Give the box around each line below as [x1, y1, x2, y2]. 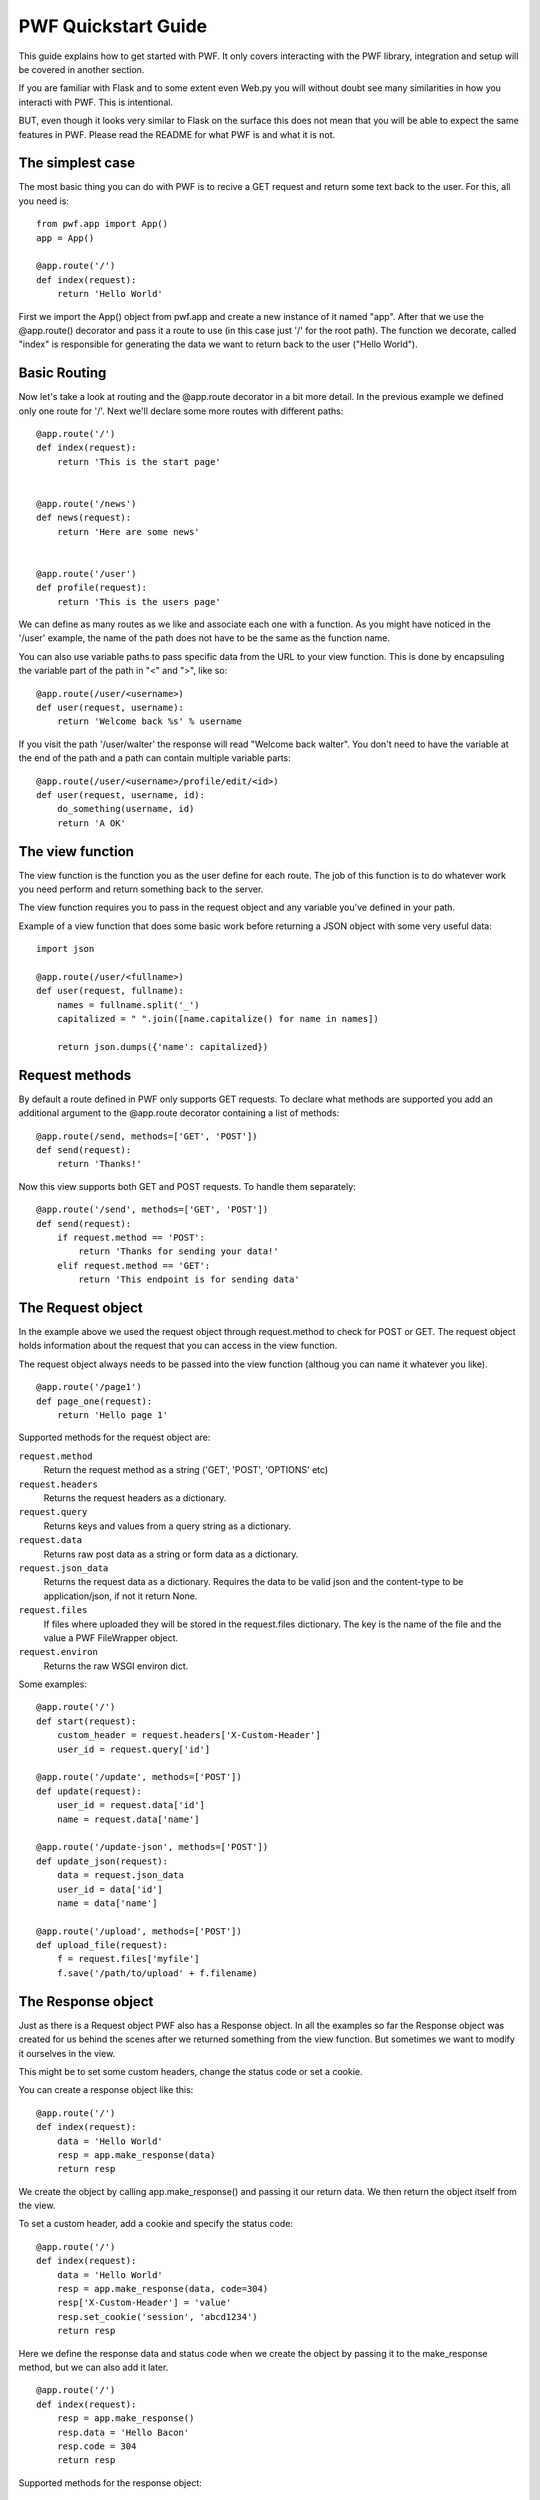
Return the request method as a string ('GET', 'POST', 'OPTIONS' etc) [43, 1464, 329, 1476]
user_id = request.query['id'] [56, 1743, 211, 1755]
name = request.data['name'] [56, 1813, 200, 1825]
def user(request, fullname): [36, 985, 185, 997]
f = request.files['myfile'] [56, 1953, 200, 1965]
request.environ [18, 1646, 99, 1658]
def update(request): [36, 1785, 142, 1797]
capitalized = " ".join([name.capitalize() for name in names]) [56, 1013, 379, 1025]
